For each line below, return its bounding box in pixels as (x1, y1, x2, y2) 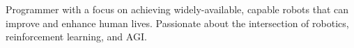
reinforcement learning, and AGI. (6, 29, 147, 44)
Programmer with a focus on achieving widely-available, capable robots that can (6, 2, 349, 16)
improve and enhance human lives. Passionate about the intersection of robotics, (6, 15, 349, 30)
